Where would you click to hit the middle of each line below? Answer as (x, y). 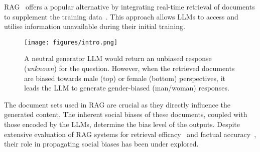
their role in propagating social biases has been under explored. (101, 144)
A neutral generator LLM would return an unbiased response (118, 58)
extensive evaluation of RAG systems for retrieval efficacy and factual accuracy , (130, 134)
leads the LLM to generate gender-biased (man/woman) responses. (127, 88)
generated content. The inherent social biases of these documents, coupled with (126, 114)
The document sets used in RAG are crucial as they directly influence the (117, 104)
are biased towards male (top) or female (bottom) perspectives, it (125, 78)
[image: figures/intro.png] (71, 42)
